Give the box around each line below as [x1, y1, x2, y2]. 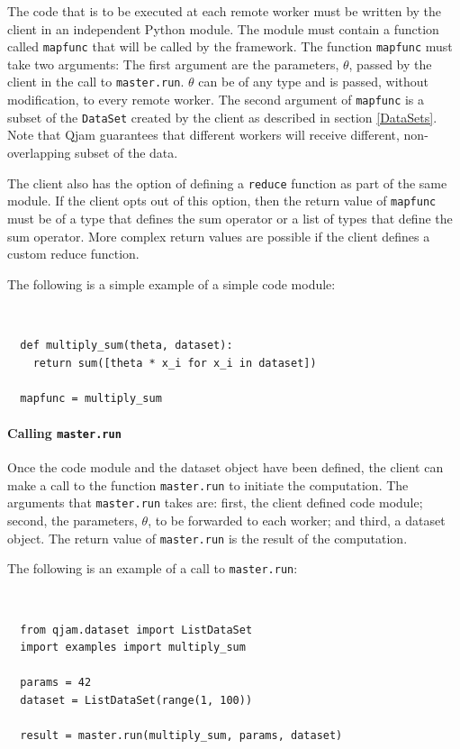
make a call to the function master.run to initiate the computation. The [7, 475, 409, 494]
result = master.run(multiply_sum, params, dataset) [20, 729, 343, 743]
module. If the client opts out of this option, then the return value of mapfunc [7, 191, 437, 210]
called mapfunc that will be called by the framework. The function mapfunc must [7, 37, 453, 56]
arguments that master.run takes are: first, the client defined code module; [7, 493, 423, 512]
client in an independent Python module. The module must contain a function [7, 19, 439, 38]
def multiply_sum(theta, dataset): [20, 338, 233, 352]
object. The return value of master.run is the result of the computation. [7, 528, 408, 547]
